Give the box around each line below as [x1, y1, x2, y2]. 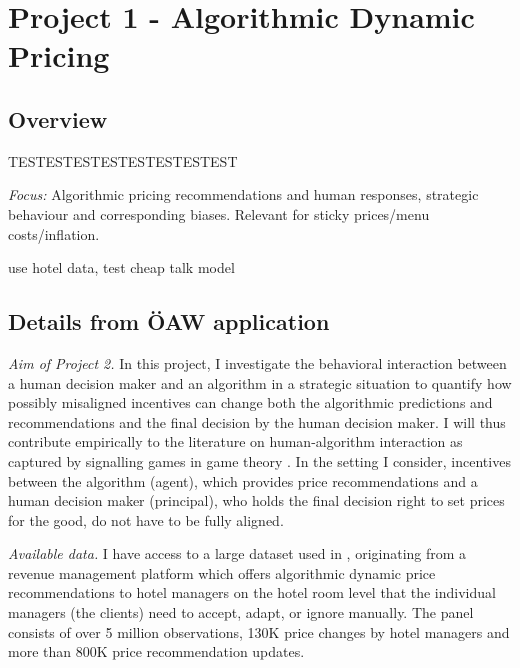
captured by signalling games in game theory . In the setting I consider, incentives [8, 450, 511, 471]
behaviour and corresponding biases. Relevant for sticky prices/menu [8, 203, 430, 224]
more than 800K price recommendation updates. [8, 641, 305, 662]
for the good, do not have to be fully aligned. [8, 509, 284, 530]
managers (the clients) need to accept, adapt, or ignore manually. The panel [8, 602, 474, 623]
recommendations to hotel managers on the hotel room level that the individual [8, 582, 496, 603]
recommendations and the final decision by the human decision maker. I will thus [8, 411, 506, 432]
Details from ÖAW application [8, 306, 330, 337]
